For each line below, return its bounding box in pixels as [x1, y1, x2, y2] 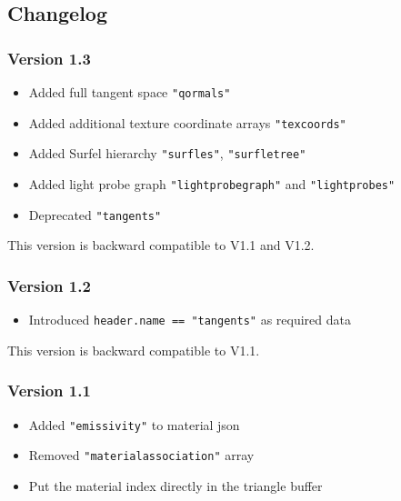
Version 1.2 [7, 274, 91, 296]
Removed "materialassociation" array [28, 446, 255, 465]
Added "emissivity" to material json [28, 415, 240, 434]
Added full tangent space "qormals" [28, 83, 231, 101]
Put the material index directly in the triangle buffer [28, 476, 323, 495]
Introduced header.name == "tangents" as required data [28, 310, 351, 329]
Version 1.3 [7, 46, 91, 69]
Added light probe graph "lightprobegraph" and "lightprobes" [28, 174, 396, 193]
